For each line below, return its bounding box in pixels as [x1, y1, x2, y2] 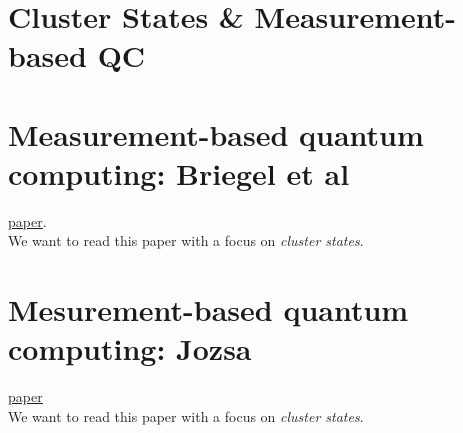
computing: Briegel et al [8, 152, 350, 193]
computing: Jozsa [8, 328, 252, 369]
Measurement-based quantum [8, 113, 424, 154]
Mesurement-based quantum [8, 289, 409, 330]
